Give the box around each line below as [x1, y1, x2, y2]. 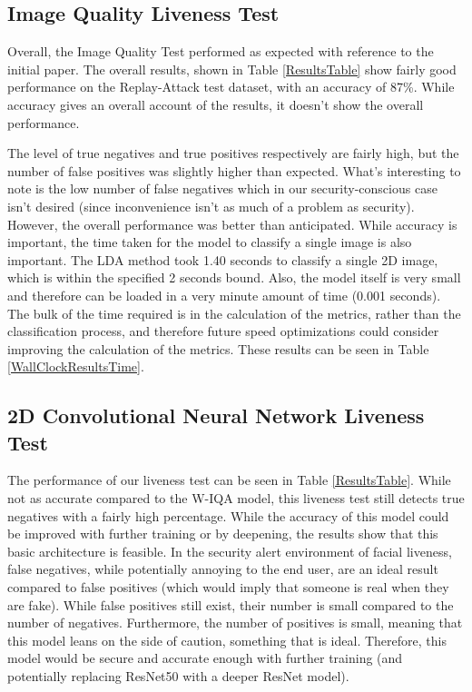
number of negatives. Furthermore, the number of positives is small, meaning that [7, 613, 463, 632]
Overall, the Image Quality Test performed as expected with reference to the [7, 42, 434, 61]
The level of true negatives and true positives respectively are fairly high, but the [7, 143, 459, 163]
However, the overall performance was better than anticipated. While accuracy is [7, 214, 457, 233]
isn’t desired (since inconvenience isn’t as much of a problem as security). [7, 196, 415, 215]
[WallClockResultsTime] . [7, 357, 144, 376]
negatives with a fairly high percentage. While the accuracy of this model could [7, 506, 449, 525]
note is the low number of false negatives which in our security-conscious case [7, 179, 438, 198]
